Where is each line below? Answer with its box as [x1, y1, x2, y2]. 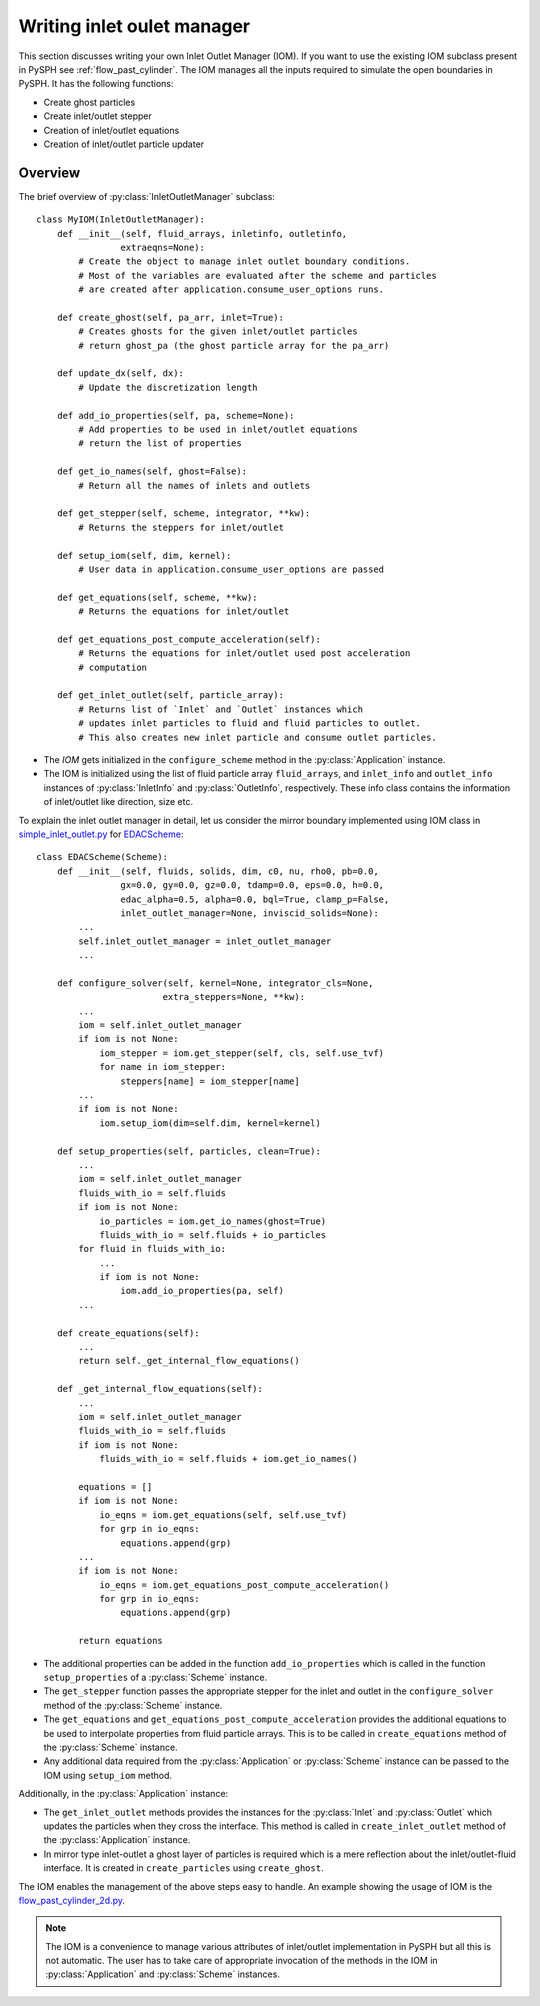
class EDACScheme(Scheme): [36, 851, 169, 863]
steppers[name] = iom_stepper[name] [120, 1075, 300, 1087]
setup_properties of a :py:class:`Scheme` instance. [43, 1671, 268, 1684]
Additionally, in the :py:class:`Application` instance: [18, 1788, 229, 1800]
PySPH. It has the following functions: [18, 78, 174, 90]
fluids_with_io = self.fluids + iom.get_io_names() [99, 1453, 359, 1465]
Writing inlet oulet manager [18, 15, 251, 37]
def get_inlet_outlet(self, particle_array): [56, 690, 285, 701]
